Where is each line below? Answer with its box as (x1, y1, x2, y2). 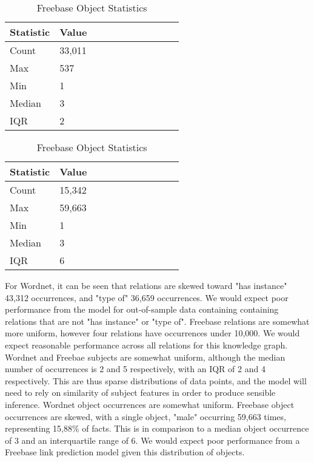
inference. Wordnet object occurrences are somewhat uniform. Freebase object (5, 398, 295, 410)
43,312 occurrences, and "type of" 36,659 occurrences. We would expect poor (5, 291, 289, 304)
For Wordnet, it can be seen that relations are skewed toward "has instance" (5, 279, 287, 291)
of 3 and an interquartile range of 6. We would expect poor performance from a (5, 433, 300, 446)
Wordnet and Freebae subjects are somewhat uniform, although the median (5, 350, 286, 363)
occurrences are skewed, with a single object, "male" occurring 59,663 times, (5, 410, 286, 423)
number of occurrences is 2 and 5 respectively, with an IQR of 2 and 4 (5, 362, 266, 375)
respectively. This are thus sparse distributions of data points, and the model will (5, 374, 307, 387)
